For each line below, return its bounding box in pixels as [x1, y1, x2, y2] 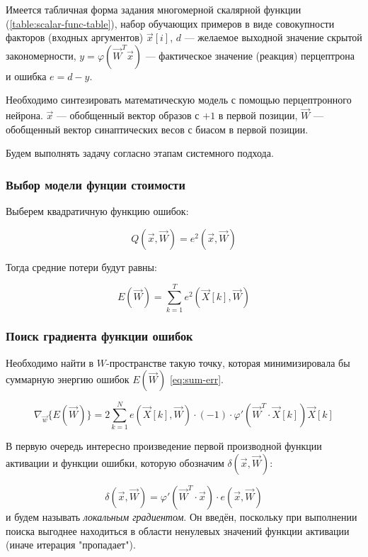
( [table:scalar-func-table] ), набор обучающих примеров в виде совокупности [6, 16, 335, 31]
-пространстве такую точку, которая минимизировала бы [106, 355, 350, 370]
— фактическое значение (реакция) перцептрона [145, 48, 355, 62]
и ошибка [6, 68, 47, 83]
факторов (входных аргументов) [6, 30, 144, 45]
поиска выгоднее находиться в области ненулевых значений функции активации [6, 523, 350, 538]
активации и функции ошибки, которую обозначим [6, 456, 224, 470]
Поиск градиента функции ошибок [6, 327, 193, 345]
